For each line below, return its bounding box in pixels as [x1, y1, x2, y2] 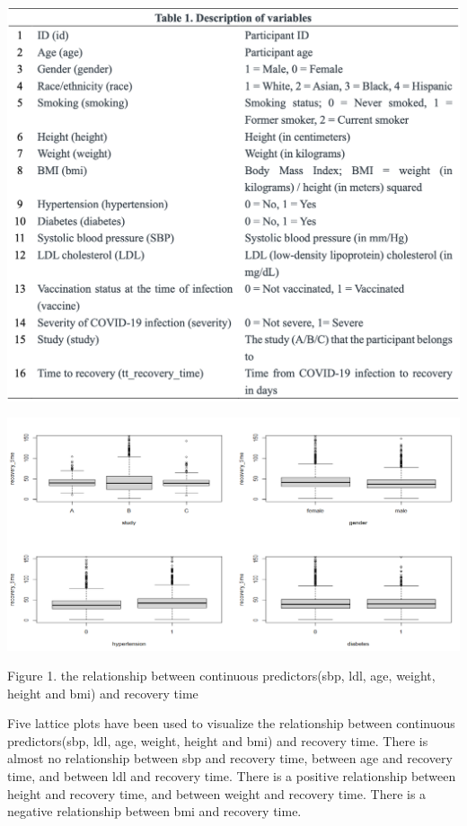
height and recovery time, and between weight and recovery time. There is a [7, 784, 427, 803]
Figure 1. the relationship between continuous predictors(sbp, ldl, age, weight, [7, 666, 436, 685]
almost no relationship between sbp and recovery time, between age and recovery [7, 749, 453, 768]
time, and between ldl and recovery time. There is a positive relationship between [7, 767, 456, 786]
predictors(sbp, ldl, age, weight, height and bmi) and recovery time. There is [7, 731, 428, 750]
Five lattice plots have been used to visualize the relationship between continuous [7, 714, 455, 733]
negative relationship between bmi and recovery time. [7, 802, 302, 821]
